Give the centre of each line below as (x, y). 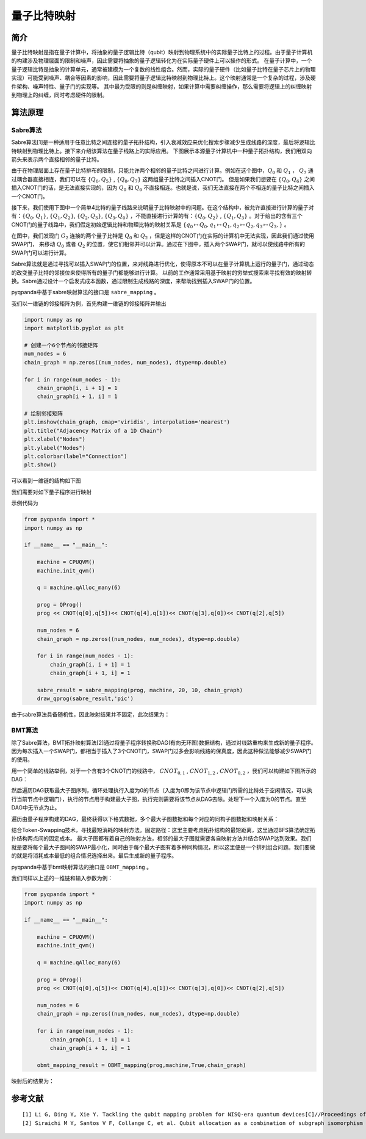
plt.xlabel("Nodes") (55, 439)
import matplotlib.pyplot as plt (74, 328)
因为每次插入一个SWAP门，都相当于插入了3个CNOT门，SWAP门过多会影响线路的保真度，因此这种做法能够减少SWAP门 (161, 751)
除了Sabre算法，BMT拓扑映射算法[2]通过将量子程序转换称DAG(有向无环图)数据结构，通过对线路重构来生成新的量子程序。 (164, 742)
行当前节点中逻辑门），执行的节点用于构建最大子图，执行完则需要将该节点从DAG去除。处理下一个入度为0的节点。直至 (159, 799)
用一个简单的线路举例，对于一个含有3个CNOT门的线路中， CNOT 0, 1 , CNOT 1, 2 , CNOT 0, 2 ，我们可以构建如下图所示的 (164, 771)
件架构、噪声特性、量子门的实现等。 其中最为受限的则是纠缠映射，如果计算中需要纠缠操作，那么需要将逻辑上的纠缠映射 (162, 86)
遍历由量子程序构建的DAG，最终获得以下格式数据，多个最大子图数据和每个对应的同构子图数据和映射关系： (145, 819)
